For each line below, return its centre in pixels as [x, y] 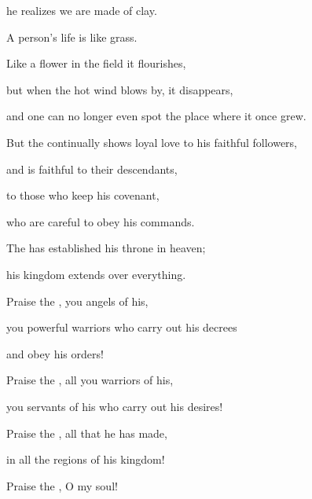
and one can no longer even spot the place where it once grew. [156, 116]
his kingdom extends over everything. [96, 274]
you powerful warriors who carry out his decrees [122, 327]
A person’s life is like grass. [72, 37]
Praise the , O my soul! [62, 485]
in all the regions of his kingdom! [86, 459]
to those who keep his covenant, [83, 195]
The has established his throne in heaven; [106, 248]
